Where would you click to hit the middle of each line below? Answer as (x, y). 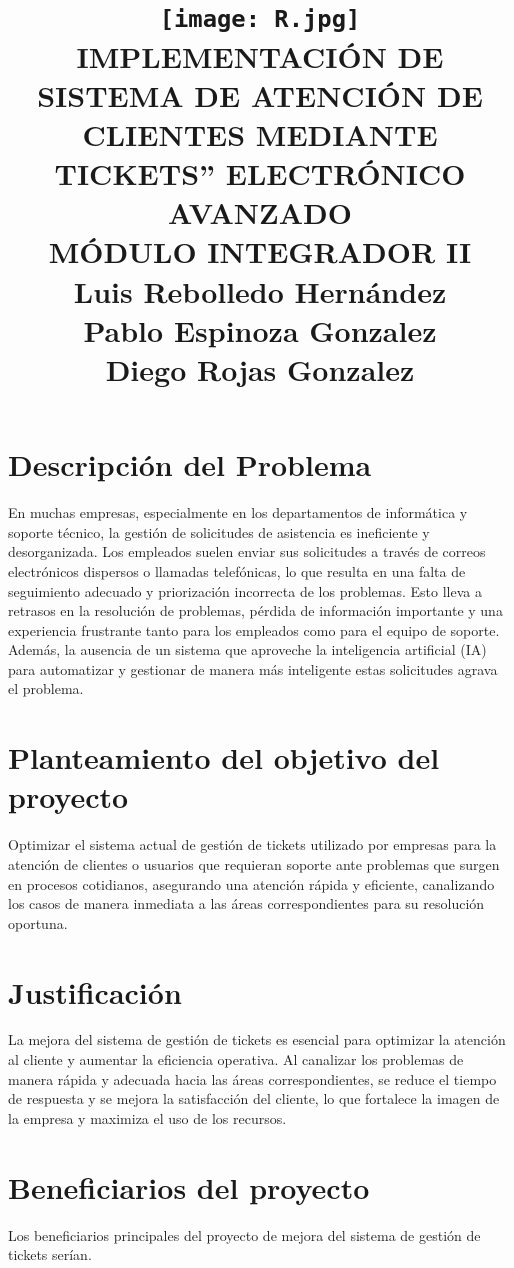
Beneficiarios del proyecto (189, 1186)
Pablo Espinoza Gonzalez (260, 329)
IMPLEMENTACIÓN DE (260, 55)
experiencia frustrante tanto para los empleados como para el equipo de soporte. (254, 629)
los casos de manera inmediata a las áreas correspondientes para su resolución (246, 903)
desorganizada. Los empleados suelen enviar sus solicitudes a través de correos (247, 551)
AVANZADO (260, 212)
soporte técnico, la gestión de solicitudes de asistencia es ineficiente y (219, 531)
